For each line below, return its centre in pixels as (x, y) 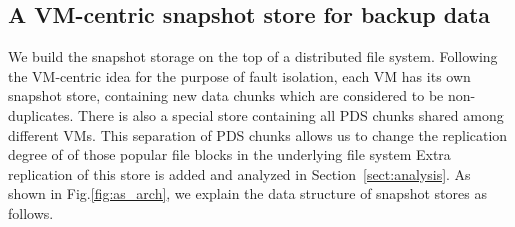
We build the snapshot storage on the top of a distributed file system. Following (253, 56)
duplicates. (41, 114)
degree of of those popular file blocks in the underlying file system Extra (229, 154)
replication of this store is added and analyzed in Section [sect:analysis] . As (239, 173)
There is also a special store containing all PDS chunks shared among (291, 114)
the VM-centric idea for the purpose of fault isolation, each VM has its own (239, 75)
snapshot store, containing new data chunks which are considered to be (226, 95)
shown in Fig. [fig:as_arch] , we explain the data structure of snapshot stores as (247, 193)
